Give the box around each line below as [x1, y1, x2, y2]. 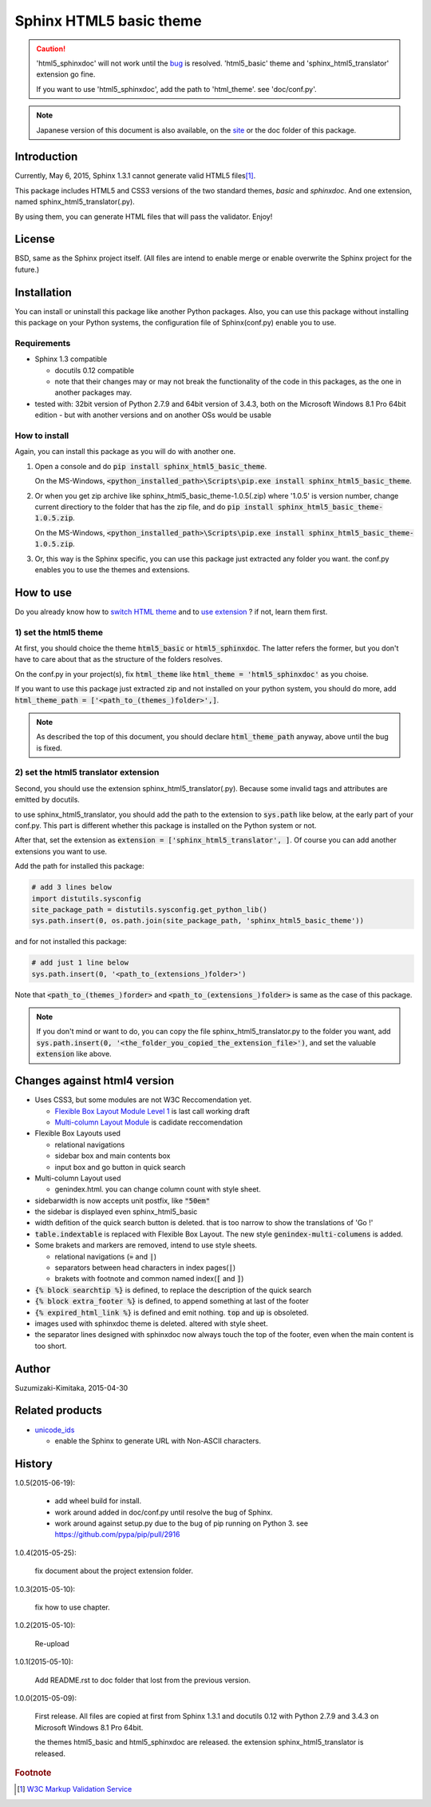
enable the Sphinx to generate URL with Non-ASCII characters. [54, 1435, 262, 1446]
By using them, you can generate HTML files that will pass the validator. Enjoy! [14, 212, 273, 221]
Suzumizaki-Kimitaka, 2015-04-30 [14, 1383, 129, 1392]
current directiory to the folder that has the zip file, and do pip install [34, 502, 275, 511]
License [14, 233, 55, 246]
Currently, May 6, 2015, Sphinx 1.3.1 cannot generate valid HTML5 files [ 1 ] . [14, 171, 256, 181]
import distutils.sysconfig [31, 894, 141, 903]
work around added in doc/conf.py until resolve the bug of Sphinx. [54, 1507, 273, 1517]
